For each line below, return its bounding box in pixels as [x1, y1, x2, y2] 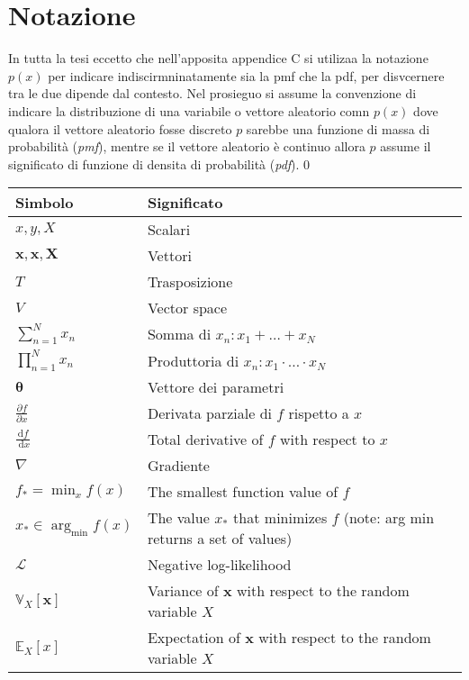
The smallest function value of [147, 480, 338, 502]
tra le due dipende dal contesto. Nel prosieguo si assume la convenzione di [8, 84, 417, 103]
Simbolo [15, 192, 74, 213]
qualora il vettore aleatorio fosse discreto [8, 119, 232, 138]
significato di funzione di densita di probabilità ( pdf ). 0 [8, 154, 311, 173]
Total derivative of [147, 428, 264, 449]
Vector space [147, 297, 228, 319]
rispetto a [288, 402, 349, 423]
